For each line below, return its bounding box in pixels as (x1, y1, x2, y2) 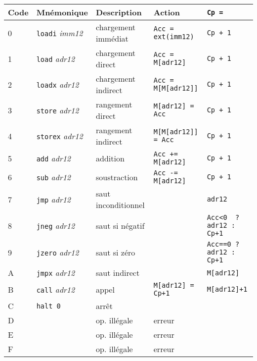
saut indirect (96, 267, 140, 278)
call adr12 (36, 283, 75, 295)
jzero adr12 (36, 246, 79, 258)
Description (96, 6, 142, 18)
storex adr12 (36, 130, 83, 142)
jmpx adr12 (36, 267, 75, 278)
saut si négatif (96, 219, 145, 231)
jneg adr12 (36, 219, 75, 231)
